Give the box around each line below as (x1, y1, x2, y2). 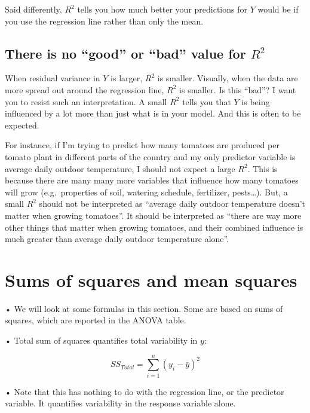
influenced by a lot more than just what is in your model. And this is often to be (5, 107, 301, 120)
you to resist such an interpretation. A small (5, 95, 167, 108)
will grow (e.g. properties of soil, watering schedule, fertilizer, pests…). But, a (5, 185, 288, 198)
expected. (5, 118, 39, 131)
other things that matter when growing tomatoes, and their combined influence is (5, 221, 303, 233)
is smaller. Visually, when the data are (157, 72, 298, 84)
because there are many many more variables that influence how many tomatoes (5, 174, 299, 186)
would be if (257, 3, 299, 15)
